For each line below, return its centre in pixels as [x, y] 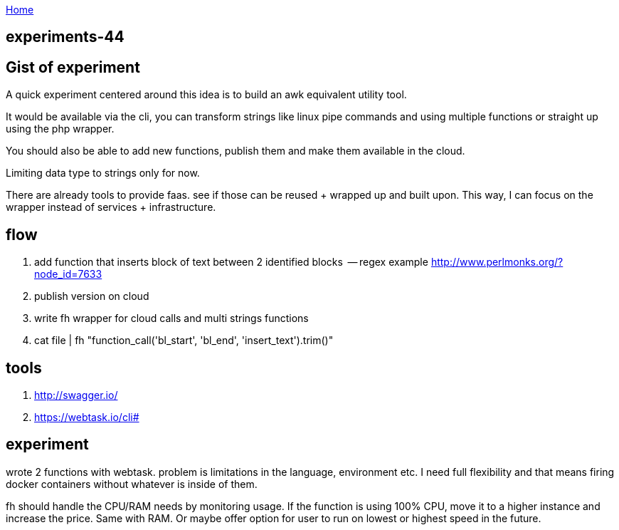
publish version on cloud [92, 296]
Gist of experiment [73, 67]
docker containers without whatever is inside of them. [132, 484]
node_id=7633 [68, 274]
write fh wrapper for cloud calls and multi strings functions [171, 318]
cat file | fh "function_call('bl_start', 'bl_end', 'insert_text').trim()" [184, 341]
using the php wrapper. [60, 129]
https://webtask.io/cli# [87, 417]
